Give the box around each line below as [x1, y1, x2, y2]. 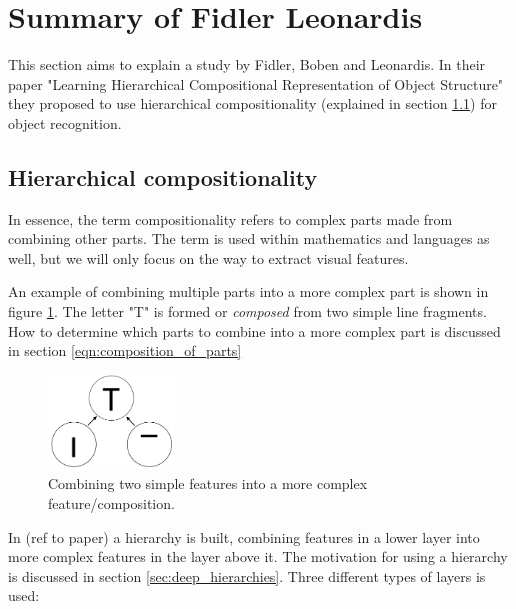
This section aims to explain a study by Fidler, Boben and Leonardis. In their [8, 54, 486, 75]
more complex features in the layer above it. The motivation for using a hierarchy [8, 546, 508, 567]
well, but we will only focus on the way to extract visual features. [8, 247, 409, 268]
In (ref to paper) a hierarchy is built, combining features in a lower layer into [8, 526, 480, 547]
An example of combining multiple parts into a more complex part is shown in [8, 281, 489, 302]
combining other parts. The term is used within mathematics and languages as [8, 228, 490, 249]
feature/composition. [48, 493, 175, 514]
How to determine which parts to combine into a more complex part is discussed [8, 320, 501, 341]
